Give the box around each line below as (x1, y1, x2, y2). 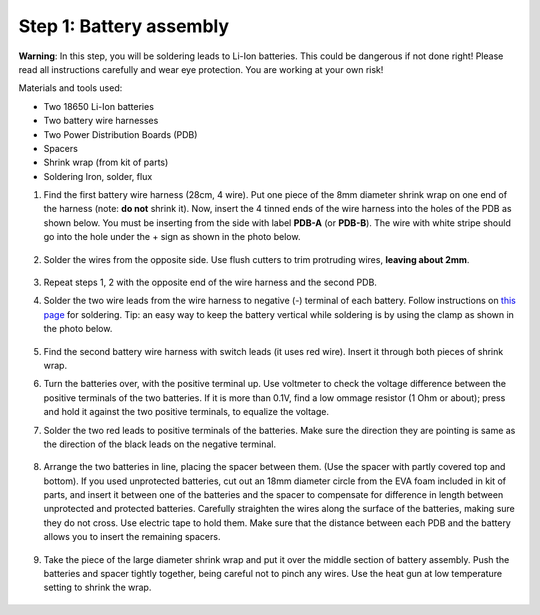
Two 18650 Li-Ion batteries (43, 100, 155, 112)
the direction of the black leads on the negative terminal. (43, 438, 277, 450)
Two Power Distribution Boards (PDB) (43, 128, 198, 140)
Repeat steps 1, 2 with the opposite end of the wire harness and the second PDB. (43, 276, 377, 289)
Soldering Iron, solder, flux (43, 170, 153, 182)
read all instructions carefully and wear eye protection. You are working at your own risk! (18, 63, 384, 75)
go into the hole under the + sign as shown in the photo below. (43, 231, 301, 243)
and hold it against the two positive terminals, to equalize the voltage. (43, 406, 330, 418)
